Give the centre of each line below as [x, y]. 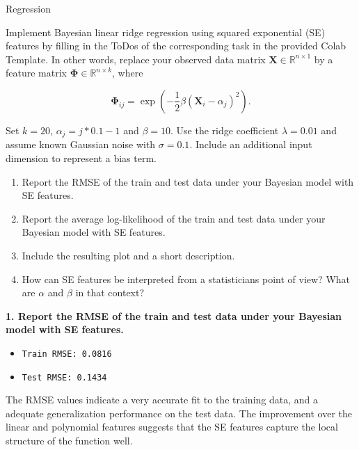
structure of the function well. [69, 441]
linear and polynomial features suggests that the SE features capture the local [172, 427]
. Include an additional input [251, 144]
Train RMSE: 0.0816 [67, 354]
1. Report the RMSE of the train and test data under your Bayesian [174, 315]
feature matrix [36, 73]
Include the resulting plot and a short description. [128, 255]
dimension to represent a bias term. [81, 158]
